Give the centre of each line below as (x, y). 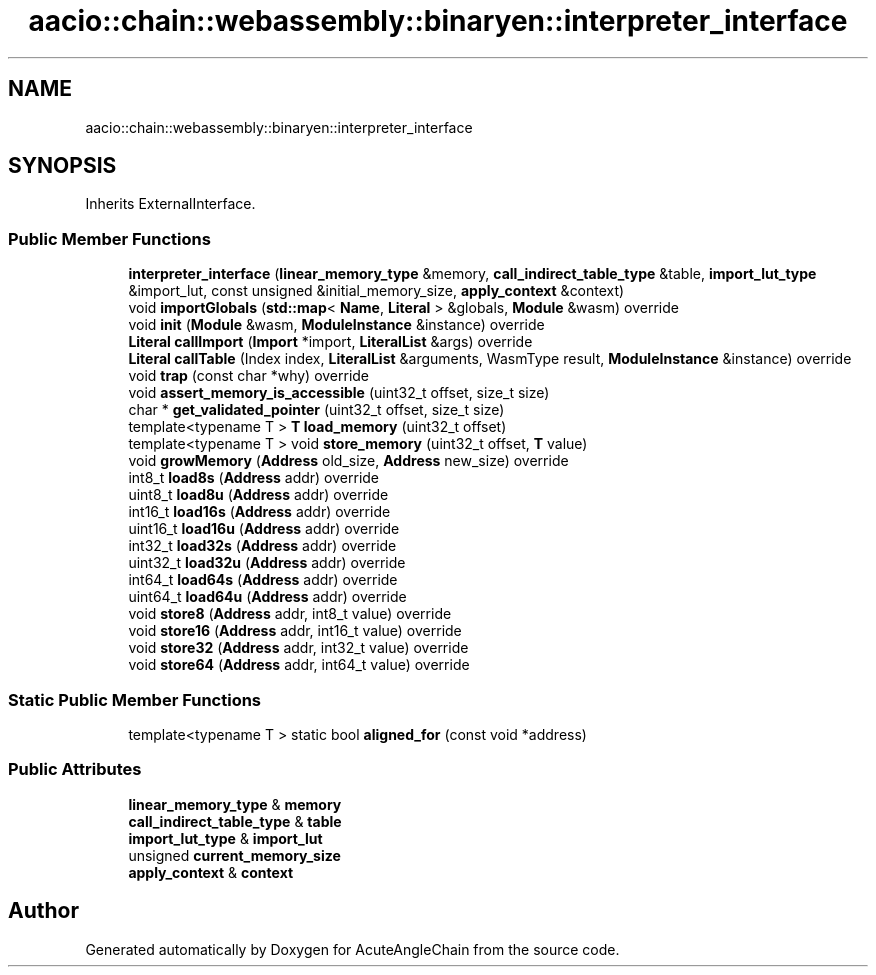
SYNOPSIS (62, 166)
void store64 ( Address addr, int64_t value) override (299, 665)
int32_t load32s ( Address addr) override (262, 546)
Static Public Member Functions (135, 699)
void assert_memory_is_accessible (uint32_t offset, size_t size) (339, 393)
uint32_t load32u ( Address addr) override (267, 563)
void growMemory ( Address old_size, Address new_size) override (348, 461)
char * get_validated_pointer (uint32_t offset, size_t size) (316, 410)
